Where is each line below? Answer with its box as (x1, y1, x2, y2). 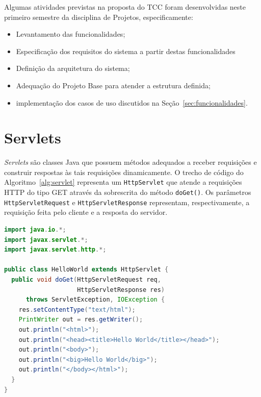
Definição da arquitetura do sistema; (16, 63, 130, 73)
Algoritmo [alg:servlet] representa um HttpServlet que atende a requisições (4, 177, 242, 187)
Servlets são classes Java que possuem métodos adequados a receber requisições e (4, 157, 257, 167)
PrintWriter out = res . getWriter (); (18, 316, 143, 324)
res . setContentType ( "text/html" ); (18, 306, 136, 313)
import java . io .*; (4, 226, 66, 234)
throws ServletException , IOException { (25, 296, 165, 304)
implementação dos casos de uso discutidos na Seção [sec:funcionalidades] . (16, 97, 248, 108)
